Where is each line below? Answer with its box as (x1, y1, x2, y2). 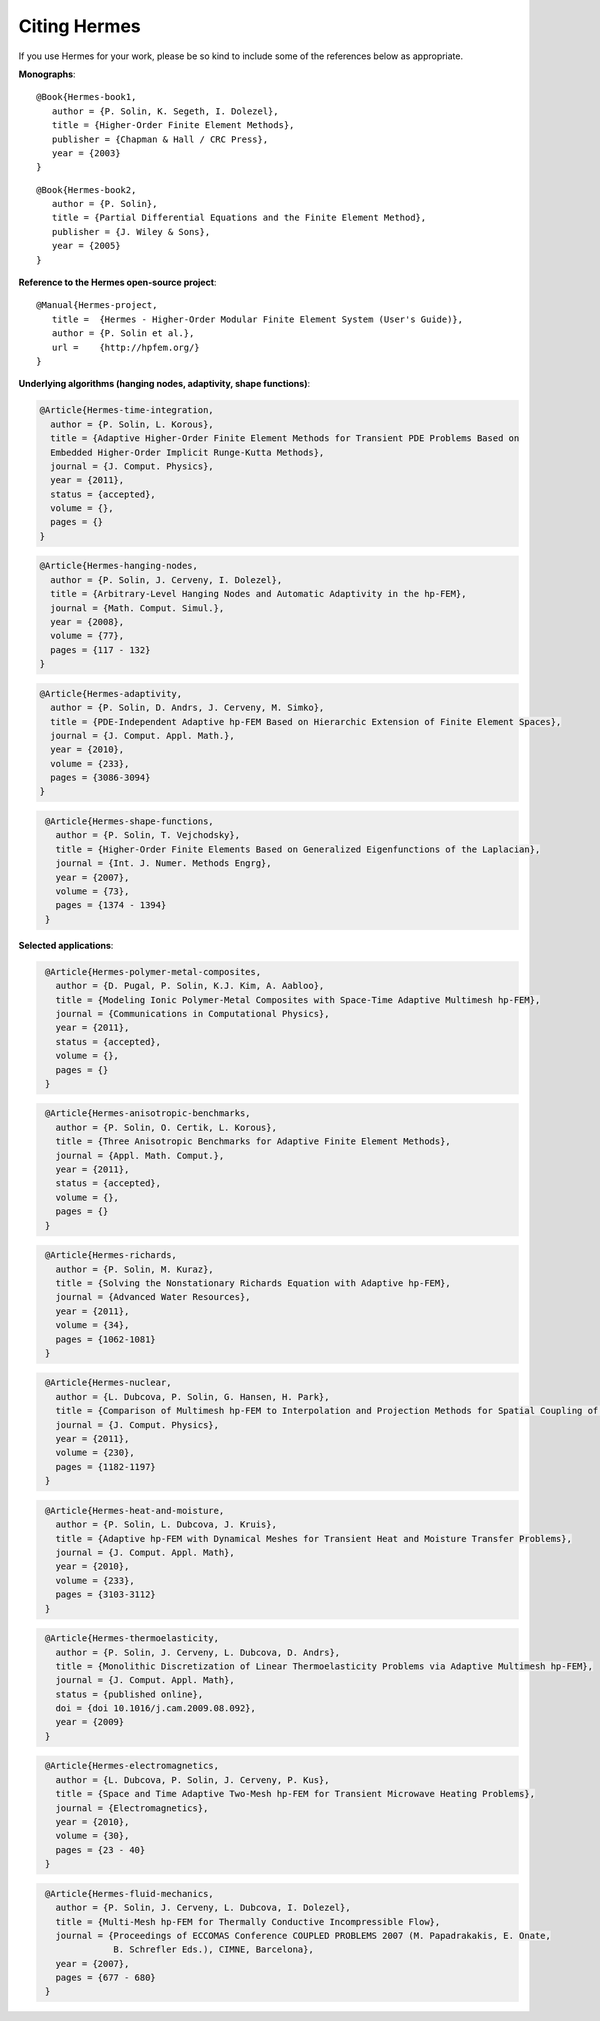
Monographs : (18, 68, 76, 80)
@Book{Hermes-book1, (36, 91, 137, 103)
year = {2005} (51, 240, 121, 252)
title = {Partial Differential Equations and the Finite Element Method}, (51, 212, 427, 224)
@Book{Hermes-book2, (36, 184, 137, 195)
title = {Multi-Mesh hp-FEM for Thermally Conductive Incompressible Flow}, (55, 1916, 441, 1927)
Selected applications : (18, 939, 114, 951)
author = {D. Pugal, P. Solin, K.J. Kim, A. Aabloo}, (55, 980, 325, 992)
